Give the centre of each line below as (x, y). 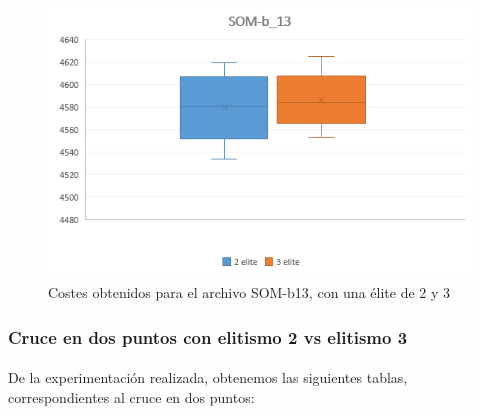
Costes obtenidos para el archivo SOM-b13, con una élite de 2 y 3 (249, 292)
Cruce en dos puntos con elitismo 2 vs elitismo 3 (208, 336)
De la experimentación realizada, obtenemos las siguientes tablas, (208, 377)
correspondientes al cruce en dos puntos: (131, 396)
